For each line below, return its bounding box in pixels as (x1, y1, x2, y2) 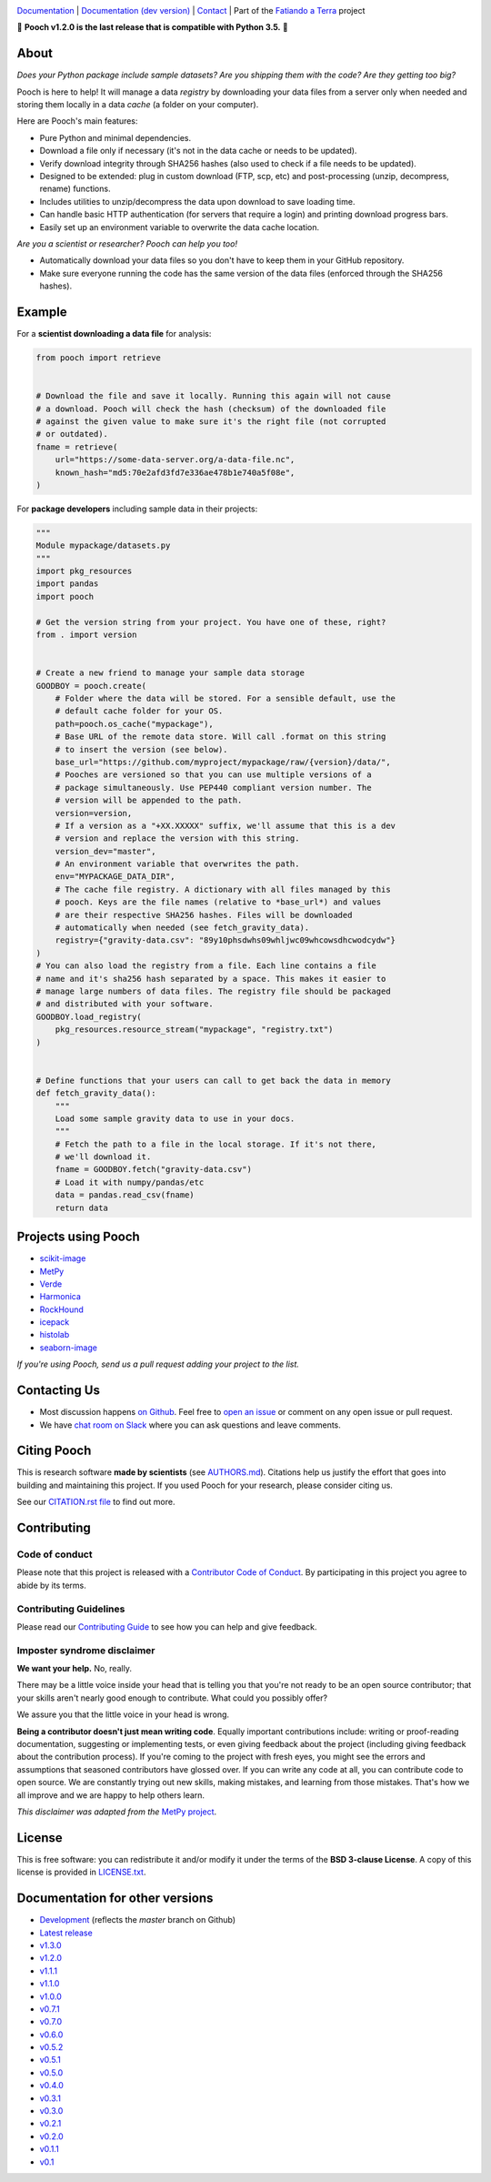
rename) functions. (39, 183, 111, 195)
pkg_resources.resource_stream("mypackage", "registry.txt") (55, 1025, 334, 1035)
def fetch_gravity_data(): (35, 1088, 156, 1098)
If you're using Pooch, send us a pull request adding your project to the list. (16, 1359, 300, 1369)
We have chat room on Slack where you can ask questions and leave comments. (39, 1419, 341, 1430)
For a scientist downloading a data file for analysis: (16, 328, 212, 339)
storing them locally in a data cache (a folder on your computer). (16, 99, 259, 110)
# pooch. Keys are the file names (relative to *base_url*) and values (55, 897, 382, 907)
